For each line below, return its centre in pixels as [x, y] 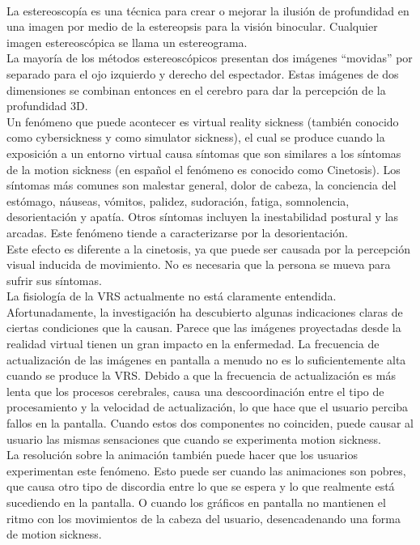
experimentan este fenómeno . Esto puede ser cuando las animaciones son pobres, [206, 470]
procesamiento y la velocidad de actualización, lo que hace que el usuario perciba [208, 407]
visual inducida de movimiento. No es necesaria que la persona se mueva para [199, 264]
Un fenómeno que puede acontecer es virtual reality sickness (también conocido [203, 121]
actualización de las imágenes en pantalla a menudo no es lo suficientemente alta [206, 359]
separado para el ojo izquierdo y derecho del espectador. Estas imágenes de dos [203, 73]
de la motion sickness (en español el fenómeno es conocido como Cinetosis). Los [204, 169]
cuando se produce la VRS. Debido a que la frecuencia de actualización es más [201, 375]
